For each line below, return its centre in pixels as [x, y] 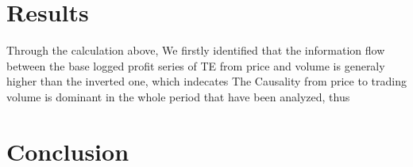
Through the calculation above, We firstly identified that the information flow [196, 50]
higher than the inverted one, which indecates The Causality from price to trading [206, 81]
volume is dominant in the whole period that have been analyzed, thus [178, 96]
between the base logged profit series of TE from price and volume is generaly [196, 65]
